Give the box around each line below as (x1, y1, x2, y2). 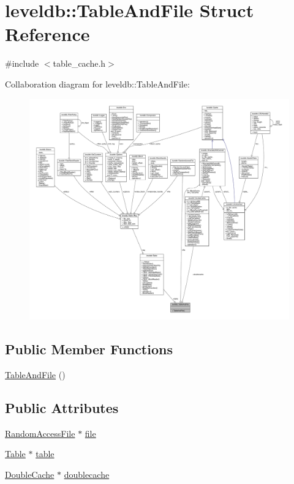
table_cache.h (53, 57, 106, 70)
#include (5, 57, 39, 70)
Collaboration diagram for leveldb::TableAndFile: (5, 77, 190, 90)
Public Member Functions (5, 340, 173, 359)
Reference (5, 21, 90, 47)
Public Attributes (5, 398, 119, 417)
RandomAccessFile (5, 426, 75, 439)
